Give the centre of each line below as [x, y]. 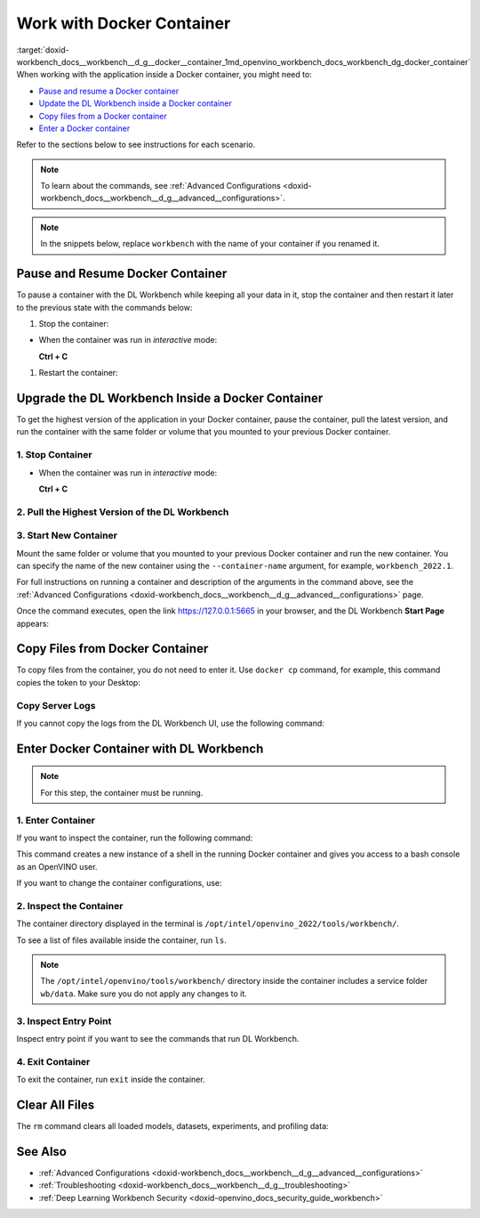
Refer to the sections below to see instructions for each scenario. [136, 145]
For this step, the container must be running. [122, 792]
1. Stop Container [54, 455]
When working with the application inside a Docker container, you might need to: [164, 75]
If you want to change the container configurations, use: [119, 883]
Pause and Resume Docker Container [122, 274]
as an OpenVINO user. [57, 866]
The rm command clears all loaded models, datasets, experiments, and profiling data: [172, 1126]
